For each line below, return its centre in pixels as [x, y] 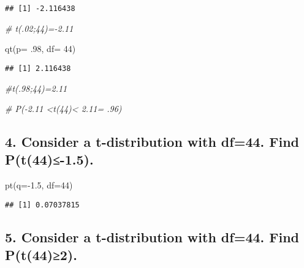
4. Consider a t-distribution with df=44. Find [152, 142]
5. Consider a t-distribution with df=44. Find [152, 236]
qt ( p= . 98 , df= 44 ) [40, 49]
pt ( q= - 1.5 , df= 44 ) [39, 185]
